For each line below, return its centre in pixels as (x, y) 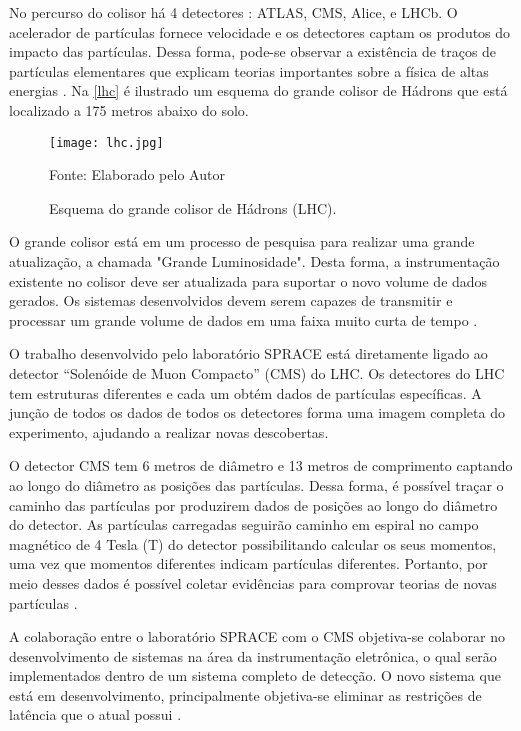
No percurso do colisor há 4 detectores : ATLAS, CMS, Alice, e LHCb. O (233, 12)
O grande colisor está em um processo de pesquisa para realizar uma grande (242, 241)
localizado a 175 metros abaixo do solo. (129, 109)
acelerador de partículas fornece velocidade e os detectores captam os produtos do (260, 31)
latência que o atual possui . (95, 714)
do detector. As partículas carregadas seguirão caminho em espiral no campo (244, 524)
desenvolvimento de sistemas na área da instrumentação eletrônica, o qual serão (253, 655)
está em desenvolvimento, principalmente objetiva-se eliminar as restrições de (245, 694)
